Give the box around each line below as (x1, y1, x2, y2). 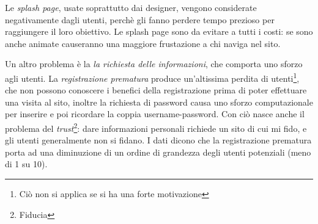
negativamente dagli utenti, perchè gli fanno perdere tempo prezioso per (5, 13, 275, 26)
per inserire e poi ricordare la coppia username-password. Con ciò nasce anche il (5, 107, 305, 120)
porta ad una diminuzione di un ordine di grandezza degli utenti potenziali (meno (5, 145, 311, 158)
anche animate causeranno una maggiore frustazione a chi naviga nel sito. (5, 37, 281, 49)
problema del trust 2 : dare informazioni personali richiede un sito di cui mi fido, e (5, 120, 307, 134)
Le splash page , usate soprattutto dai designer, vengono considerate (5, 1, 257, 13)
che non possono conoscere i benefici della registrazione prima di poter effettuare (5, 84, 307, 96)
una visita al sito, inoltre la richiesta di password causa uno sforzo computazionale (5, 95, 313, 108)
